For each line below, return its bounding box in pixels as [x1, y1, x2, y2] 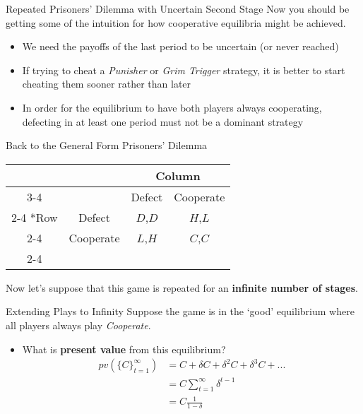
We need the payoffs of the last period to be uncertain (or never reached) [22, 39, 339, 54]
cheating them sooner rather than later [22, 76, 191, 91]
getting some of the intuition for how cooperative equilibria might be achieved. [6, 15, 346, 30]
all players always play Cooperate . [6, 317, 151, 332]
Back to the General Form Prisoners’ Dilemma [6, 138, 208, 153]
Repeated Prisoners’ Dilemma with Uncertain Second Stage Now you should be [6, 1, 350, 16]
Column [155, 167, 201, 184]
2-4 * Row [11, 208, 58, 225]
